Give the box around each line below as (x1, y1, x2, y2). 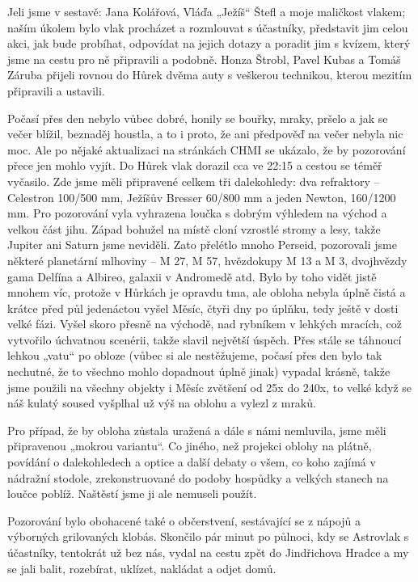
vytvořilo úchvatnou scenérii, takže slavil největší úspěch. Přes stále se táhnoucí (7, 331, 402, 348)
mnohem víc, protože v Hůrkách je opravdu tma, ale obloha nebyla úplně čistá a (7, 284, 406, 301)
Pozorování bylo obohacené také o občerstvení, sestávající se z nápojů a (7, 512, 361, 529)
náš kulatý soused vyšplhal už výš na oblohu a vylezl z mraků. (7, 394, 316, 411)
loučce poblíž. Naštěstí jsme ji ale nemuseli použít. (7, 485, 257, 502)
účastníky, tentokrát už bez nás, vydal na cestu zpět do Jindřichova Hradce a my (7, 544, 409, 560)
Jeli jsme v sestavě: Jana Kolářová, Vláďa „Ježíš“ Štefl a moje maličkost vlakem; (7, 3, 406, 19)
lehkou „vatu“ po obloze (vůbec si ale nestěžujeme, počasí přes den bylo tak (7, 347, 382, 364)
